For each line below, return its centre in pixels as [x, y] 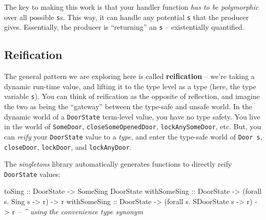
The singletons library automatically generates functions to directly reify [118, 164]
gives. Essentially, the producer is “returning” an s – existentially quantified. [124, 27]
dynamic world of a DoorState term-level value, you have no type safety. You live [132, 116]
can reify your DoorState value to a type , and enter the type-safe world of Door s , [133, 136]
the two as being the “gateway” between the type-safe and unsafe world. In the [128, 106]
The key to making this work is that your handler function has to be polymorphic [131, 7]
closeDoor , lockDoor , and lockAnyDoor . [68, 146]
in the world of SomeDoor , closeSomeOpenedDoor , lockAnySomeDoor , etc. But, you [133, 126]
